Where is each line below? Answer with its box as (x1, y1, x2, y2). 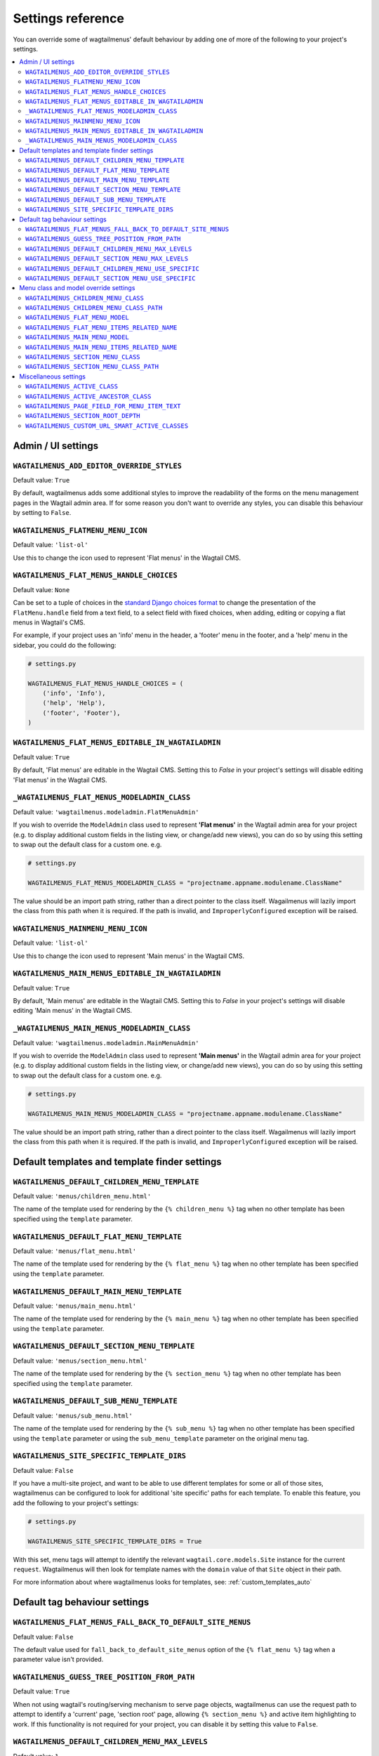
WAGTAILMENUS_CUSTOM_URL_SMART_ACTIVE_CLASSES (25, 421, 189, 430)
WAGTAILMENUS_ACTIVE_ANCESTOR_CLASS (25, 392, 152, 400)
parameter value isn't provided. (13, 1655, 104, 1664)
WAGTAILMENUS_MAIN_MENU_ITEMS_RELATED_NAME (25, 343, 178, 351)
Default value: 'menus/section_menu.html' (13, 1356, 147, 1365)
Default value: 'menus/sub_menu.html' (13, 1411, 133, 1420)
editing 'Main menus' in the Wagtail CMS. (13, 1007, 133, 1015)
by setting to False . (13, 509, 72, 517)
